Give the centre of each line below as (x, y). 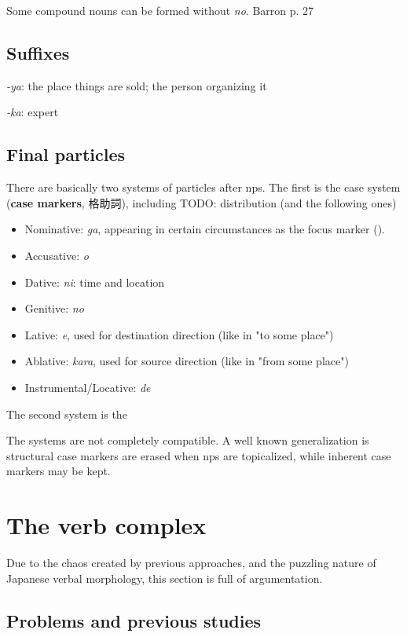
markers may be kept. (59, 471)
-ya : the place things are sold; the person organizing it (137, 85)
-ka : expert (33, 112)
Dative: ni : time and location (95, 282)
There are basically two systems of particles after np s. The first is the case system (203, 187)
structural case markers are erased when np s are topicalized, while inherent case (199, 455)
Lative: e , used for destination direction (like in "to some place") (179, 334)
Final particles (66, 154)
